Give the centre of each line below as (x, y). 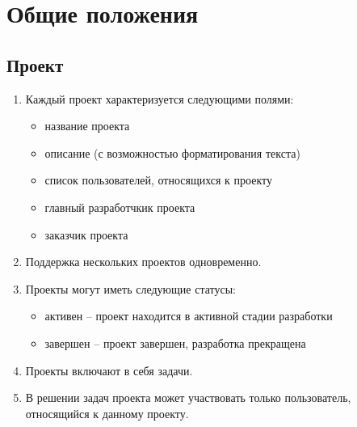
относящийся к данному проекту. (107, 413)
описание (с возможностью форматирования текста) (172, 152)
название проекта (87, 126)
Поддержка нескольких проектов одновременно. (143, 262)
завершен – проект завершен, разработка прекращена (175, 342)
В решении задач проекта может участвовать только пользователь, (188, 397)
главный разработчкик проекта (120, 207)
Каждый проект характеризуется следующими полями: (160, 98)
